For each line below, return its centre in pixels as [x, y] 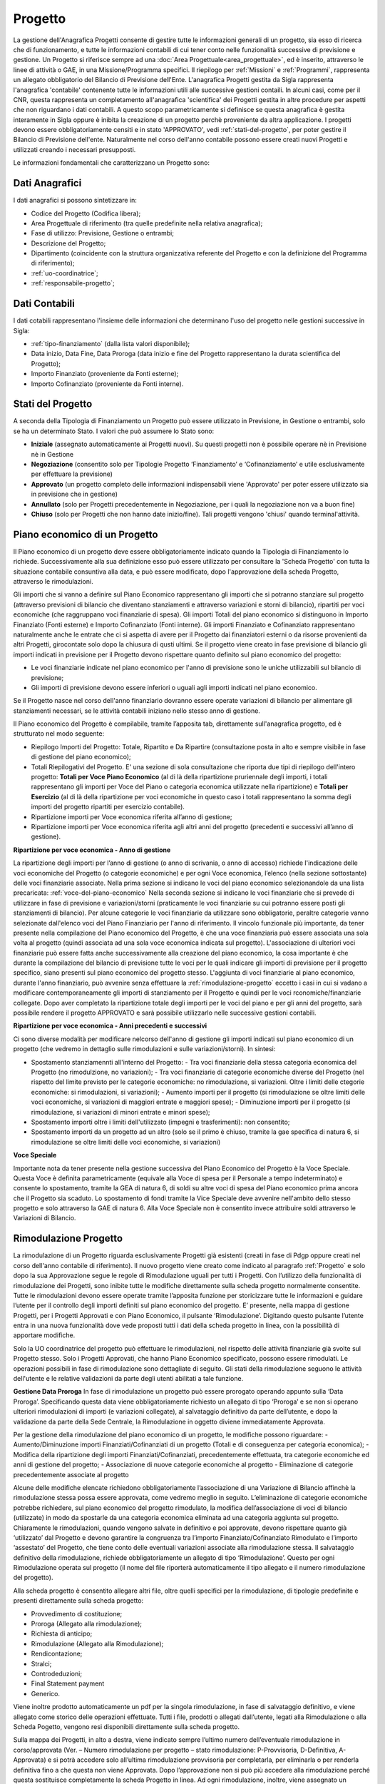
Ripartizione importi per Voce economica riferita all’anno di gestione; [132, 816]
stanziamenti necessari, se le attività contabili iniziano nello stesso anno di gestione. [137, 711]
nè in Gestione [52, 454]
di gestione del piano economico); [81, 757]
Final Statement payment [68, 1683]
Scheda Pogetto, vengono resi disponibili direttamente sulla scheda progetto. [127, 1726]
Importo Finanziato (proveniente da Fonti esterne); [105, 374]
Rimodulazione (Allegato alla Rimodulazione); [97, 1643]
